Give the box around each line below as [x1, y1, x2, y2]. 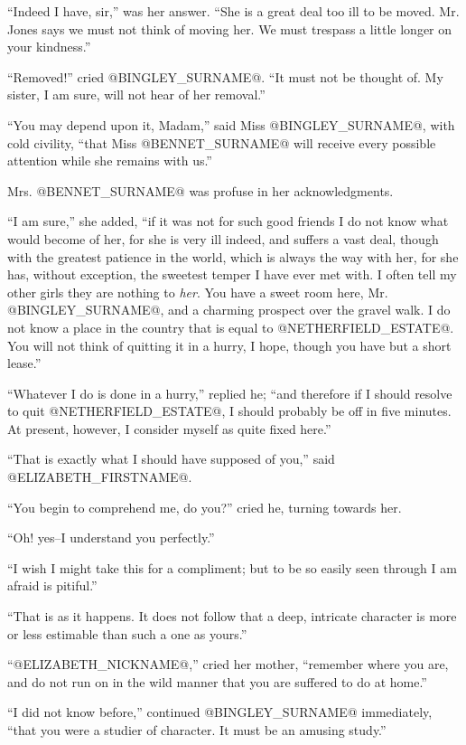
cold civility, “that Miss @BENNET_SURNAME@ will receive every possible [7, 133, 436, 152]
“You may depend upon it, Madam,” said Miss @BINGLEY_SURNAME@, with [7, 115, 455, 134]
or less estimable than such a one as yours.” [7, 624, 247, 643]
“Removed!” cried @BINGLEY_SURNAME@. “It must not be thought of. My [7, 67, 443, 86]
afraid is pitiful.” [7, 576, 98, 595]
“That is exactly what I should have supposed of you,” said [7, 449, 335, 468]
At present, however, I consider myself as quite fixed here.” [7, 419, 331, 438]
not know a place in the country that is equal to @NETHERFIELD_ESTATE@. [7, 317, 454, 336]
